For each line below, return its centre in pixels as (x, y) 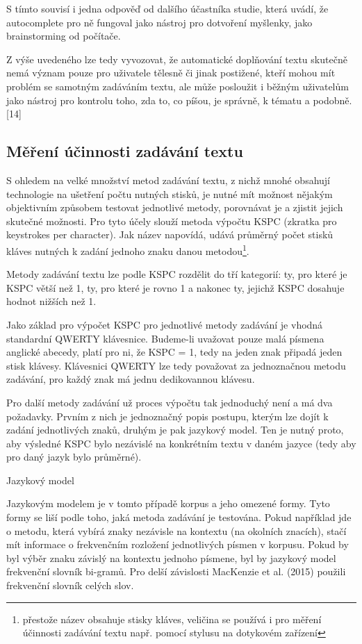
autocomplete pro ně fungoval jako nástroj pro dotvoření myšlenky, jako (159, 22)
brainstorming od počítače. (64, 36)
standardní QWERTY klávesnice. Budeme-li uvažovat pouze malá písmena (165, 338)
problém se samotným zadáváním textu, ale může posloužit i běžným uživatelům (178, 86)
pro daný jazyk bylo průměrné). (74, 457)
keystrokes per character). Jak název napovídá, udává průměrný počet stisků (170, 234)
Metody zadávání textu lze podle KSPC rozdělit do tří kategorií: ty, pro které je (177, 274)
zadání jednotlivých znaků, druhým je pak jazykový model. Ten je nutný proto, (175, 430)
